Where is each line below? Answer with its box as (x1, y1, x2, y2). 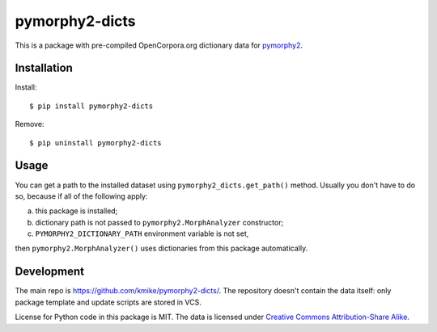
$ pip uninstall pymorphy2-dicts (29, 138, 162, 147)
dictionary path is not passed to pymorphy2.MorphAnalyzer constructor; (35, 217, 284, 227)
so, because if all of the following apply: (15, 191, 148, 201)
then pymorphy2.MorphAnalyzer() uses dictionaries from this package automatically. (15, 243, 308, 254)
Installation (15, 61, 73, 75)
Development (15, 265, 85, 279)
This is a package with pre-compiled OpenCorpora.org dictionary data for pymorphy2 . (15, 40, 303, 50)
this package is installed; (35, 206, 118, 216)
